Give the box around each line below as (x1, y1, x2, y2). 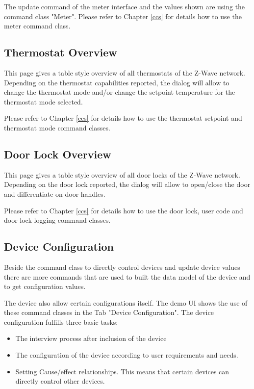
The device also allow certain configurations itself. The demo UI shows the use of (4, 297, 248, 308)
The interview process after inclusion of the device (15, 333, 167, 343)
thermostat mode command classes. (4, 122, 110, 132)
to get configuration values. (4, 281, 86, 291)
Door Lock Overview (4, 146, 111, 161)
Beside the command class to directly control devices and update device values (4, 261, 240, 272)
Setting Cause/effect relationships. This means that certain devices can (15, 366, 229, 376)
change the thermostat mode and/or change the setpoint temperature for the (4, 87, 235, 97)
